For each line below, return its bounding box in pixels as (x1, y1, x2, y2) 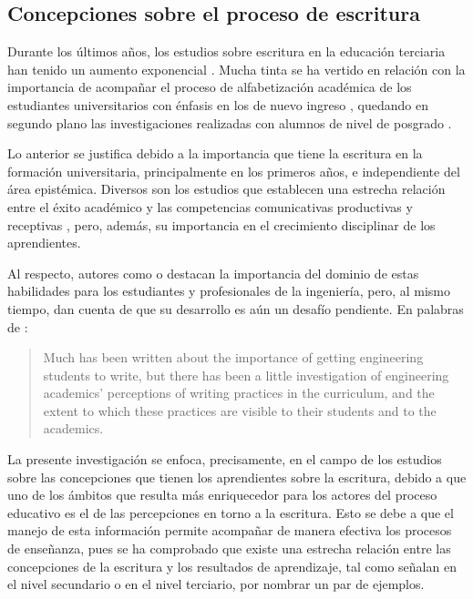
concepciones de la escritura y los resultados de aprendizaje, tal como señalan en (7, 556, 457, 575)
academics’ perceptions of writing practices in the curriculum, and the (43, 383, 435, 402)
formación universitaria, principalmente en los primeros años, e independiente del (7, 161, 460, 180)
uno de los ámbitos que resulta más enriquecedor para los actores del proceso (7, 485, 437, 504)
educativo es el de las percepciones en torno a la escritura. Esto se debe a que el (7, 503, 454, 522)
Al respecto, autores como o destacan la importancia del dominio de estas (7, 263, 419, 282)
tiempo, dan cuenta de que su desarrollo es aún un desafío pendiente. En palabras (7, 299, 464, 318)
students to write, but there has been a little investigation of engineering (43, 365, 449, 384)
